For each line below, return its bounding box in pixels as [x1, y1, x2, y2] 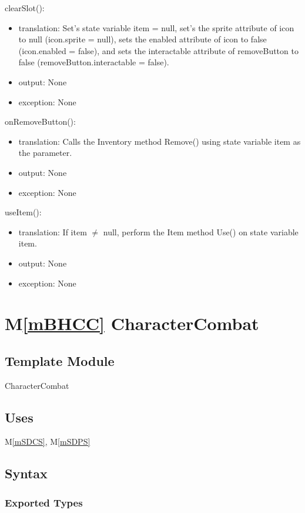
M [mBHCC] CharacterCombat [5, 311, 259, 335]
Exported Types [5, 495, 83, 509]
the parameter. [18, 146, 72, 159]
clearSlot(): [5, 2, 45, 14]
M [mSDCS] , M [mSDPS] [5, 435, 91, 448]
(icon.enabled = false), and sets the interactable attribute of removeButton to [18, 44, 299, 56]
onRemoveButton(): [5, 115, 76, 128]
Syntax [5, 464, 48, 482]
